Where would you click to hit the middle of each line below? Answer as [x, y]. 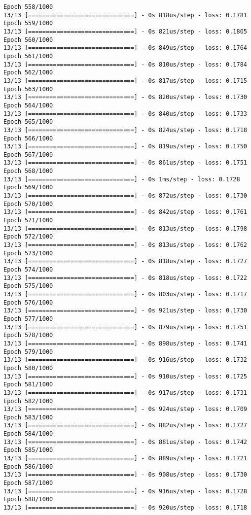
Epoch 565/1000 [28, 122]
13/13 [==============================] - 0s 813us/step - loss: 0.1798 [125, 228]
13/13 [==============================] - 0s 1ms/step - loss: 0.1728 [122, 179]
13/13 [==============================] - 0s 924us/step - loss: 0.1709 [125, 409]
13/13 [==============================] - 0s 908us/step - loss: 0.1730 [125, 475]
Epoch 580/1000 [28, 368]
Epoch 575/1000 [28, 286]
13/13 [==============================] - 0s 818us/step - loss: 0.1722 [125, 278]
